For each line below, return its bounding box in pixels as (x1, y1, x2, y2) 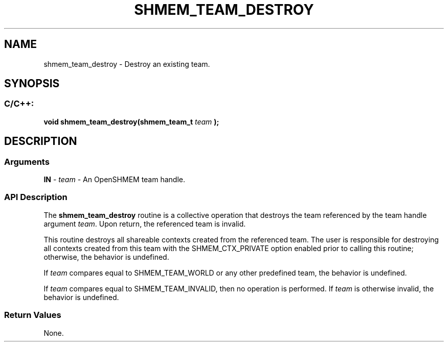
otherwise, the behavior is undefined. (43, 252, 169, 261)
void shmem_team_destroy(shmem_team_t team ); (43, 117, 219, 126)
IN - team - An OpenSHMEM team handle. (43, 175, 186, 184)
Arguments (4, 156, 50, 167)
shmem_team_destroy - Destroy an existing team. (43, 59, 210, 68)
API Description (4, 192, 68, 203)
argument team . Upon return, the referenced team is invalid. (43, 219, 246, 228)
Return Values (4, 310, 61, 320)
